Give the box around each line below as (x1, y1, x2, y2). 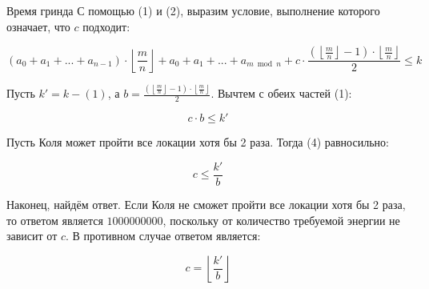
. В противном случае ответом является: (66, 227, 261, 244)
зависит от (6, 227, 58, 244)
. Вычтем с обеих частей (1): (210, 85, 352, 102)
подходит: (82, 18, 130, 34)
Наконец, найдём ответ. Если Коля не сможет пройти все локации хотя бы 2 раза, (6, 195, 406, 212)
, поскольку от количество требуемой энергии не (162, 211, 400, 228)
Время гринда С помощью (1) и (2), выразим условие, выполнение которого (6, 2, 380, 18)
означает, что (6, 18, 70, 34)
